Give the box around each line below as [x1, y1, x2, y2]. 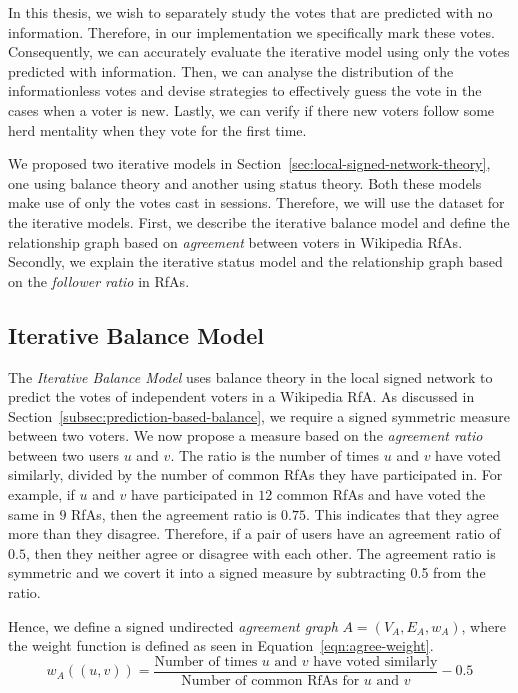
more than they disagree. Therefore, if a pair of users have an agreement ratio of [8, 523, 501, 544]
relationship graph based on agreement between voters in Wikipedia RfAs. [8, 231, 463, 252]
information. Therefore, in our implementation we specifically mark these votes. [8, 21, 495, 42]
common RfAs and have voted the [276, 484, 486, 505]
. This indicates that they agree [306, 503, 499, 524]
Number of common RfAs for [181, 673, 360, 688]
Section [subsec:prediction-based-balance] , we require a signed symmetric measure [8, 405, 510, 426]
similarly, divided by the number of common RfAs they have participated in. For [8, 464, 503, 485]
